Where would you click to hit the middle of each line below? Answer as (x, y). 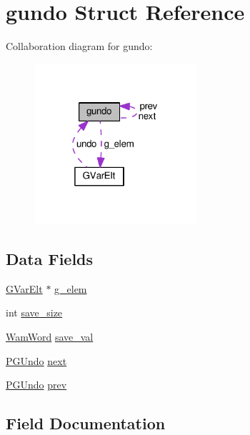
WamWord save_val (50, 337)
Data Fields (50, 259)
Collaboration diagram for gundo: (79, 46)
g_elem (71, 288)
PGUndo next (36, 360)
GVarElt (24, 288)
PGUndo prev (36, 385)
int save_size (34, 312)
